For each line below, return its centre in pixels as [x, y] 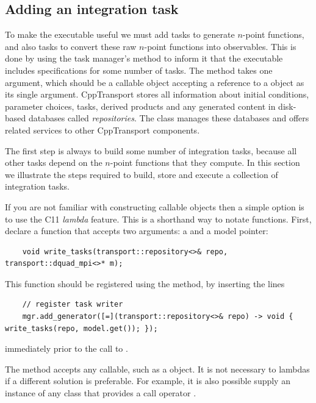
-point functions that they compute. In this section [205, 162]
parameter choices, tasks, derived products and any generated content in [140, 106]
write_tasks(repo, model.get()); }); [81, 328]
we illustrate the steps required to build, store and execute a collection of [142, 174]
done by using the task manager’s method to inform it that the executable [144, 58]
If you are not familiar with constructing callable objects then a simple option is [155, 206]
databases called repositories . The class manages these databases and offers [169, 118]
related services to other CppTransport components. [102, 130]
